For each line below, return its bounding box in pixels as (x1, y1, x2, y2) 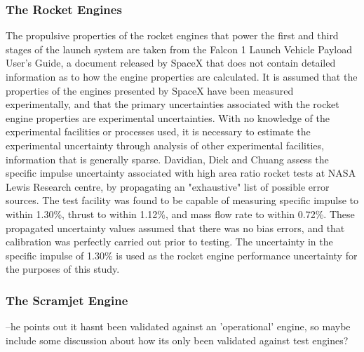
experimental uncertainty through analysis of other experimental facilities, (6, 137, 324, 152)
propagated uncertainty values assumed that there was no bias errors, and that (6, 220, 345, 235)
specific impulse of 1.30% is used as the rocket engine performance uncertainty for (6, 248, 358, 262)
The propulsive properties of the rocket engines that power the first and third (6, 28, 339, 43)
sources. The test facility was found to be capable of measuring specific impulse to (6, 193, 359, 208)
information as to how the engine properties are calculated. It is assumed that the (6, 69, 358, 83)
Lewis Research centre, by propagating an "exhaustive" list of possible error (6, 179, 330, 194)
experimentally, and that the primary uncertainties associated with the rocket (6, 97, 339, 111)
